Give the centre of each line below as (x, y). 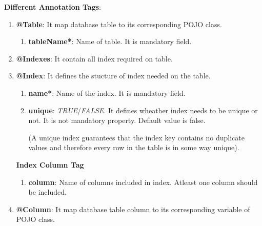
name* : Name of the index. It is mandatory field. (107, 93)
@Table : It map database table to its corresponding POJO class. (119, 24)
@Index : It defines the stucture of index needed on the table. (113, 76)
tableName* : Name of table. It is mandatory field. (110, 41)
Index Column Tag (50, 164)
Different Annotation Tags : (53, 7)
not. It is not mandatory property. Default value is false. (117, 120)
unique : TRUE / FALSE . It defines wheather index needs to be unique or (143, 110)
